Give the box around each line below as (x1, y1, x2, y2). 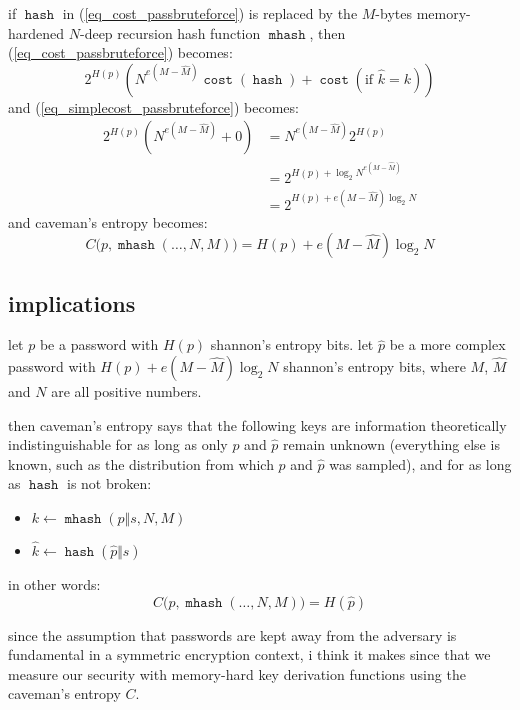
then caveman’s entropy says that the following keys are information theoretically (8, 414, 507, 435)
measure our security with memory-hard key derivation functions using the (8, 663, 466, 684)
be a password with (39, 334, 159, 355)
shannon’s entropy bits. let (210, 334, 374, 355)
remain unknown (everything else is (283, 434, 500, 455)
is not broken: (67, 473, 152, 494)
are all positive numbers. (51, 380, 202, 401)
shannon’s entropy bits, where (283, 355, 466, 376)
